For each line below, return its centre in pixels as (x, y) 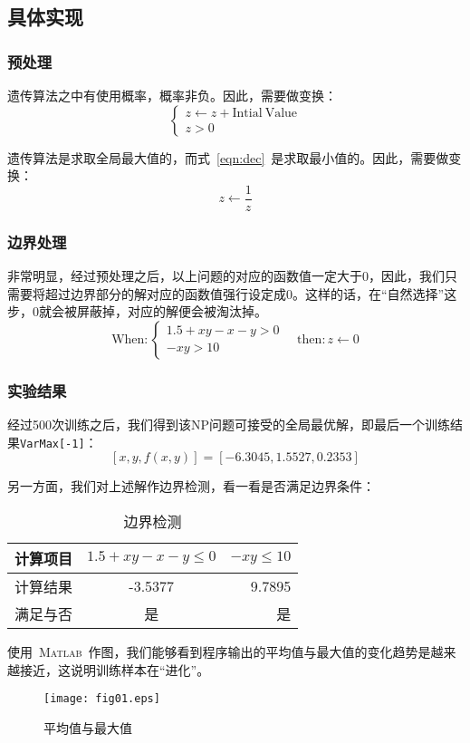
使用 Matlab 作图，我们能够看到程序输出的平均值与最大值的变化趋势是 (219, 651)
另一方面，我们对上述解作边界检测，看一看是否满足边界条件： (191, 486)
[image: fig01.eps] (102, 699)
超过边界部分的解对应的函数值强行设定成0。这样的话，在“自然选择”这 (251, 293)
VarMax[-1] (53, 444)
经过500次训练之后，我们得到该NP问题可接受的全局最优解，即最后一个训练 (229, 425)
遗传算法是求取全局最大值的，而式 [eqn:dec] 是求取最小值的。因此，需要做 (228, 157)
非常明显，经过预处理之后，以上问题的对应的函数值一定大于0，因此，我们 (226, 276)
